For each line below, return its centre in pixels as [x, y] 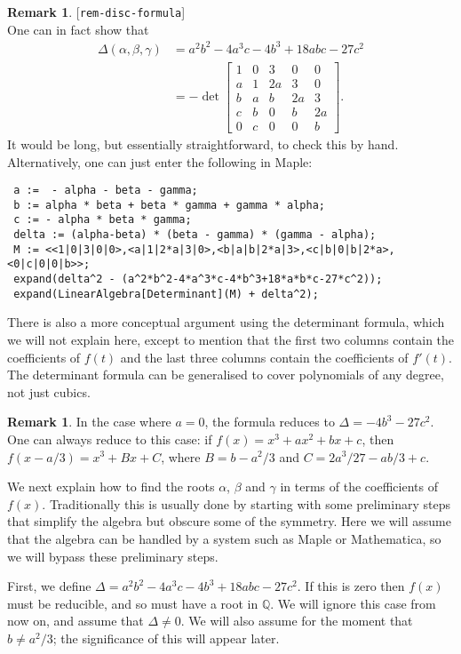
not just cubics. [49, 391]
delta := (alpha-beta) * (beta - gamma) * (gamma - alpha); [195, 235]
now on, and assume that [76, 621]
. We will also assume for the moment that [297, 621]
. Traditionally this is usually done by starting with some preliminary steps [246, 503]
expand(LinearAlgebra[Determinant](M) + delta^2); [166, 294]
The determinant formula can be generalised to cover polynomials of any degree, [226, 375]
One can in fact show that [78, 29]
